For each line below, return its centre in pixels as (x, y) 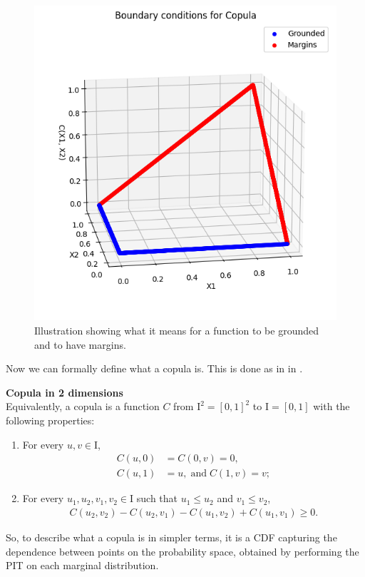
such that (157, 498)
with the (331, 406)
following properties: (50, 420)
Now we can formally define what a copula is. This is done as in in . (154, 368)
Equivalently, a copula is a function (83, 406)
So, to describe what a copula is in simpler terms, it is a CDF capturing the (171, 537)
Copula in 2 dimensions (65, 392)
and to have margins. (80, 344)
